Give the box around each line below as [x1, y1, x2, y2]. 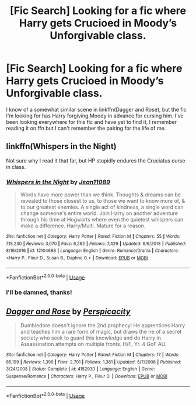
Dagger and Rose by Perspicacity [6, 306, 131, 316]
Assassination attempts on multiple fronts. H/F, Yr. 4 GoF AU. [20, 341, 167, 348]
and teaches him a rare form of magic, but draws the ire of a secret [20, 328, 182, 335]
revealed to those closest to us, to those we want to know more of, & [20, 198, 185, 205]
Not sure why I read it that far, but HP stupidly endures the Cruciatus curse [6, 157, 185, 164]
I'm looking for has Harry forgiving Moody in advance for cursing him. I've [6, 112, 184, 119]
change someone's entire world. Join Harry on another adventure [20, 210, 178, 217]
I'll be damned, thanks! [6, 288, 72, 296]
